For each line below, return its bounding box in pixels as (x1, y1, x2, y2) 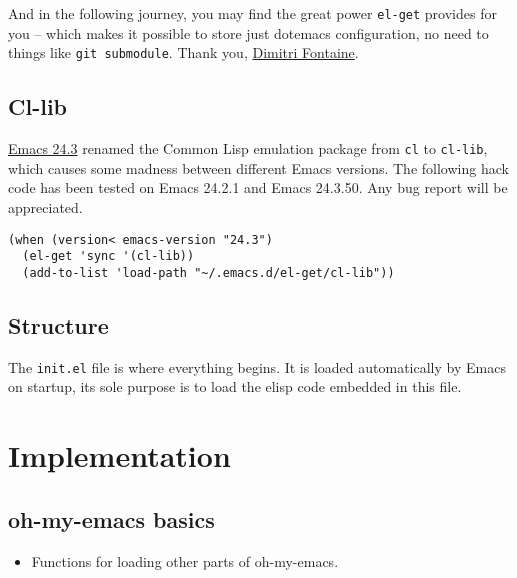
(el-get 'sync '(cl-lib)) (22, 249, 195, 264)
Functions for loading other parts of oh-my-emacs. (31, 550, 339, 571)
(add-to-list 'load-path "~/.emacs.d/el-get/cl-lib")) (22, 265, 395, 280)
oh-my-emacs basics (8, 503, 215, 534)
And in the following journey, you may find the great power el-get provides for (8, 3, 497, 23)
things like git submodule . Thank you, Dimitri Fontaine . (8, 42, 359, 63)
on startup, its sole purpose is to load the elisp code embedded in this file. (8, 376, 462, 397)
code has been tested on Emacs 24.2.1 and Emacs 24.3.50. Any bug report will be (8, 177, 508, 198)
